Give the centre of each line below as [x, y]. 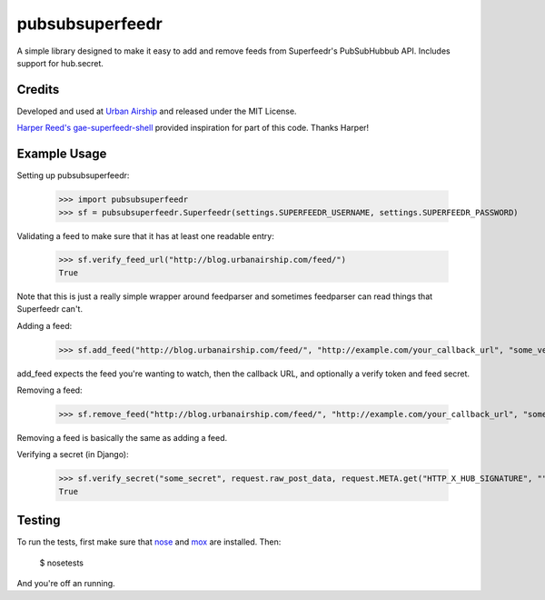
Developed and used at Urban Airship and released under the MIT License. [157, 111]
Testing [39, 520]
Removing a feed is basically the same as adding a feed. [122, 437]
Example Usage [62, 154]
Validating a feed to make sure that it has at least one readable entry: [145, 235]
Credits [38, 90]
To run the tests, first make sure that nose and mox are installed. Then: [149, 542]
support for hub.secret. [60, 63]
